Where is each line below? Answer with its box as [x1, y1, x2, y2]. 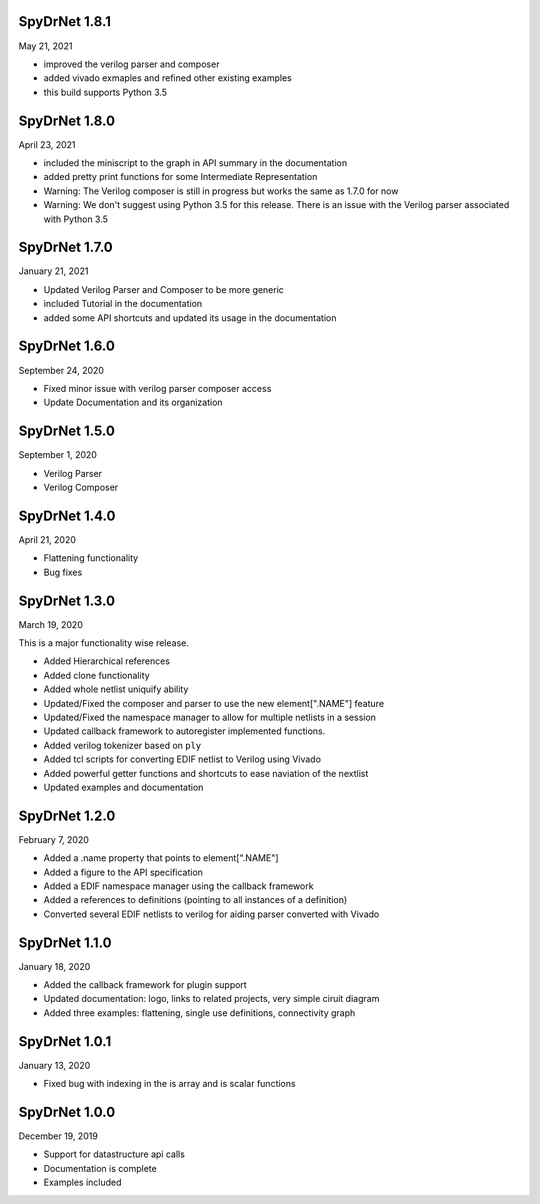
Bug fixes [43, 566, 83, 578]
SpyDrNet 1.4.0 [18, 507, 116, 524]
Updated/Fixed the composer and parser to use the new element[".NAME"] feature [43, 697, 385, 709]
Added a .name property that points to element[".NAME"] [43, 852, 279, 864]
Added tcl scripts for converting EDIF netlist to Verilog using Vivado [43, 753, 322, 765]
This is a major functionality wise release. [18, 636, 190, 649]
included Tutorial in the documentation [43, 298, 203, 310]
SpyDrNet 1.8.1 [18, 13, 112, 30]
